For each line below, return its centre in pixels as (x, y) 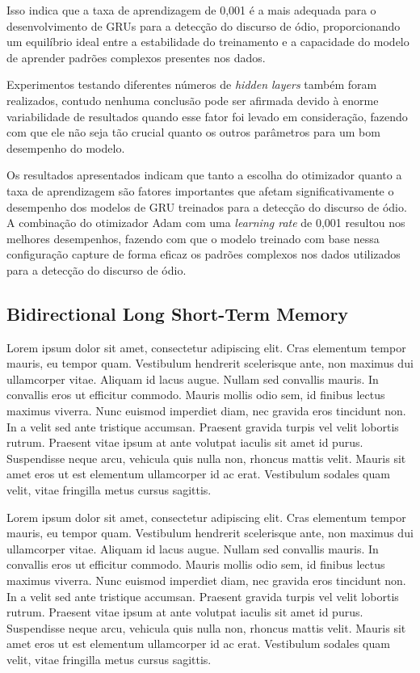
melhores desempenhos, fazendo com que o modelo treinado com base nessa (193, 238)
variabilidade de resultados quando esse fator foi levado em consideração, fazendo (207, 116)
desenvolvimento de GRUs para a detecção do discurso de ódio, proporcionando (204, 25)
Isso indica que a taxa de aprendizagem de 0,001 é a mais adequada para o (191, 10)
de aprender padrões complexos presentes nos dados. (136, 57)
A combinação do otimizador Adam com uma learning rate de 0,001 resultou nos (206, 223)
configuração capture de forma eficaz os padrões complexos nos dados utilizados (204, 254)
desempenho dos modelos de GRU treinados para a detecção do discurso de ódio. (207, 206)
